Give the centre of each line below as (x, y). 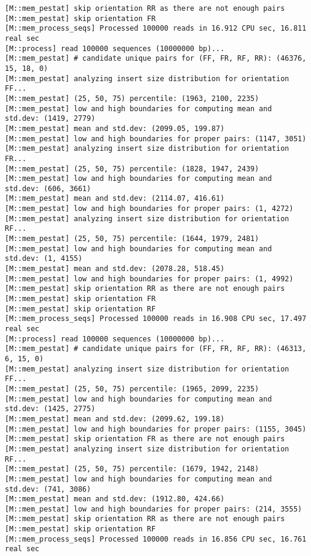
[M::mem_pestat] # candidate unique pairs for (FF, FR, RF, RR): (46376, (156, 59)
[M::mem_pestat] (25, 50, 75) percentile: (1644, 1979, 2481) (132, 239)
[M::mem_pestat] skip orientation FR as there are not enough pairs (145, 439)
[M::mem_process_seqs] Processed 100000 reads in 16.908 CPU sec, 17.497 (156, 319)
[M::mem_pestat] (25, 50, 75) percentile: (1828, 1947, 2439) (132, 169)
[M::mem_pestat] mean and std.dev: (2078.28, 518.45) (115, 269)
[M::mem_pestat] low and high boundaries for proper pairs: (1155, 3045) (156, 429)
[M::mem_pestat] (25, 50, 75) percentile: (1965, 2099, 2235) (132, 389)
